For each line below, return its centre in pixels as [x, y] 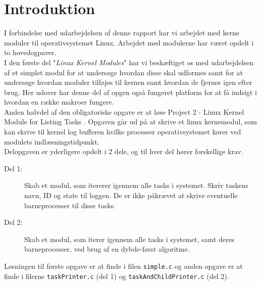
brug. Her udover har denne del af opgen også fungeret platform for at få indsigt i [130, 92]
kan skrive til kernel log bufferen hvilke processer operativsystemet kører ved [123, 132]
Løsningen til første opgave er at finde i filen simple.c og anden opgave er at [123, 266]
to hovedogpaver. [30, 52]
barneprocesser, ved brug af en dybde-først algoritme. [107, 249]
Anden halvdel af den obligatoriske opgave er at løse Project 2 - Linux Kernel [124, 111]
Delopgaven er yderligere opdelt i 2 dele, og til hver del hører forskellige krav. [124, 151]
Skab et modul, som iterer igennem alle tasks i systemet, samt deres [129, 239]
